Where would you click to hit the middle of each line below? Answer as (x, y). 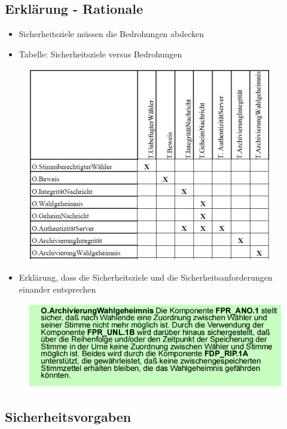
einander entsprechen (57, 289)
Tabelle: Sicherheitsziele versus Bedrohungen (100, 54)
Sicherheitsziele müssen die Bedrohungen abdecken (112, 34)
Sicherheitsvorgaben (68, 417)
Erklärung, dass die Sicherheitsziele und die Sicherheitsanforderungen (146, 277)
